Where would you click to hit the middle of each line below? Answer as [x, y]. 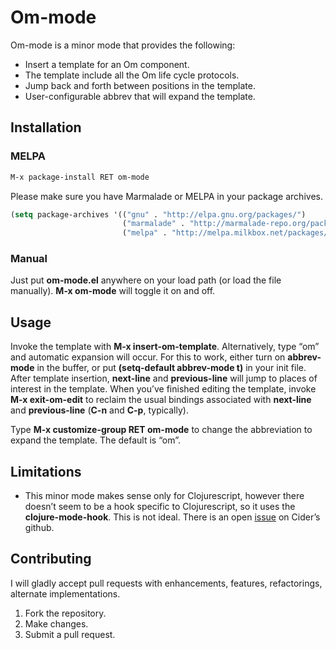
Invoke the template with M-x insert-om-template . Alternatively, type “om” [165, 347]
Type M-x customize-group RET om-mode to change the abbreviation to [161, 430]
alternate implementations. [65, 593]
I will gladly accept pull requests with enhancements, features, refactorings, [166, 583]
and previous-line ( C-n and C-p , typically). [99, 410]
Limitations [46, 471]
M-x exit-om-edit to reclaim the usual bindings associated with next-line [161, 400]
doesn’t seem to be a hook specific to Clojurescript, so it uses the [160, 507]
